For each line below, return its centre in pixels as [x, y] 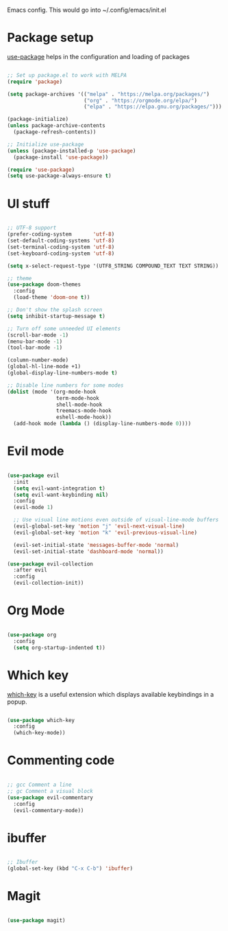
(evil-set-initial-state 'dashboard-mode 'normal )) [89, 551]
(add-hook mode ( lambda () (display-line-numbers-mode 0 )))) [102, 424]
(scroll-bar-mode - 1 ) [38, 335]
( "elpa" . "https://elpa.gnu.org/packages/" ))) [153, 107]
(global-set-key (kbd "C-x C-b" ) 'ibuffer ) [70, 868]
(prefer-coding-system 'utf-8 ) [61, 234]
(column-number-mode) [38, 360]
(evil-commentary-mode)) [49, 810]
